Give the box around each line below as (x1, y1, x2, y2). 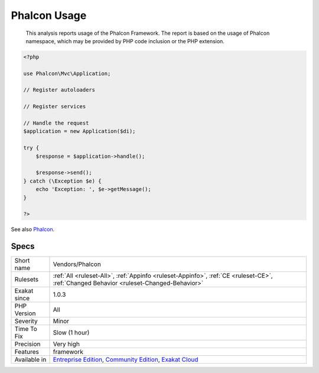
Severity (14, 317, 38, 325)
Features (14, 348, 40, 356)
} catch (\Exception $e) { (23, 177, 102, 184)
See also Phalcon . (11, 226, 55, 233)
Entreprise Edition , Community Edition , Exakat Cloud (53, 355, 198, 364)
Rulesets (14, 275, 38, 284)
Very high (53, 340, 80, 348)
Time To (14, 325, 38, 333)
